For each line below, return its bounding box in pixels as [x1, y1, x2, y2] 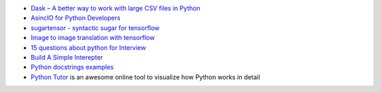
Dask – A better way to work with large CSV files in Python [30, 4, 201, 12]
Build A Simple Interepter [30, 53, 104, 61]
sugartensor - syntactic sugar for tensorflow [30, 23, 160, 32]
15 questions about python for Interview [30, 43, 146, 52]
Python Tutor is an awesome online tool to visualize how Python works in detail [30, 72, 260, 81]
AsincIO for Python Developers [30, 14, 121, 22]
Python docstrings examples [30, 63, 114, 72]
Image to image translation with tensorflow [30, 34, 155, 42]
